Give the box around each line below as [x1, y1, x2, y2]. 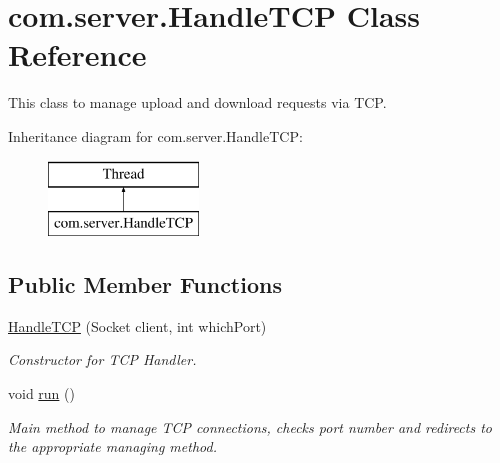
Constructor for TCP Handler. [8, 349, 197, 370]
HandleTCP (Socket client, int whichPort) [8, 315, 267, 336]
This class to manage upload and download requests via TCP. [8, 92, 387, 113]
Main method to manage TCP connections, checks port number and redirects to [8, 416, 492, 437]
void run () [8, 383, 75, 404]
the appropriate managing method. [8, 436, 217, 457]
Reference [8, 34, 147, 75]
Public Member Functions [8, 269, 282, 300]
